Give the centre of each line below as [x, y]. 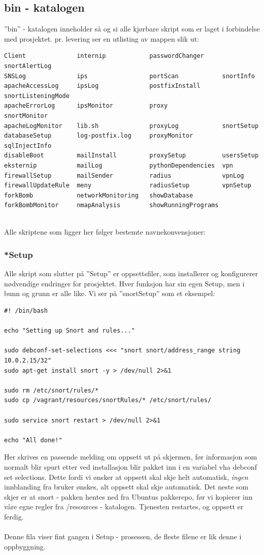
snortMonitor [26, 116]
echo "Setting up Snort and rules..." [70, 331]
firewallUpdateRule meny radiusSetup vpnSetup [128, 186]
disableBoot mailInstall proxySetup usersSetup [131, 156]
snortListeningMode [37, 96]
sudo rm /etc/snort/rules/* [52, 390]
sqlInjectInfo [28, 145]
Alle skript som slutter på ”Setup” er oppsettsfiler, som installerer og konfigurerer [131, 273]
